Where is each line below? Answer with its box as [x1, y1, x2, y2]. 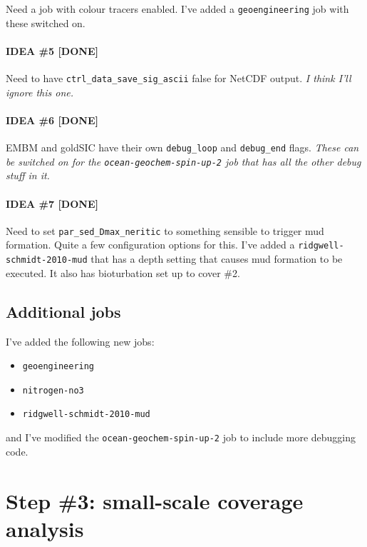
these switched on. [6, 15, 86, 30]
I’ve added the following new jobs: [6, 333, 155, 348]
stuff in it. [6, 168, 50, 183]
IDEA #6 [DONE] [6, 112, 98, 127]
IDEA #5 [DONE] [6, 43, 98, 58]
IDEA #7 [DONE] [6, 196, 98, 211]
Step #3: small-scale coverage [6, 486, 304, 515]
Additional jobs [6, 300, 121, 322]
